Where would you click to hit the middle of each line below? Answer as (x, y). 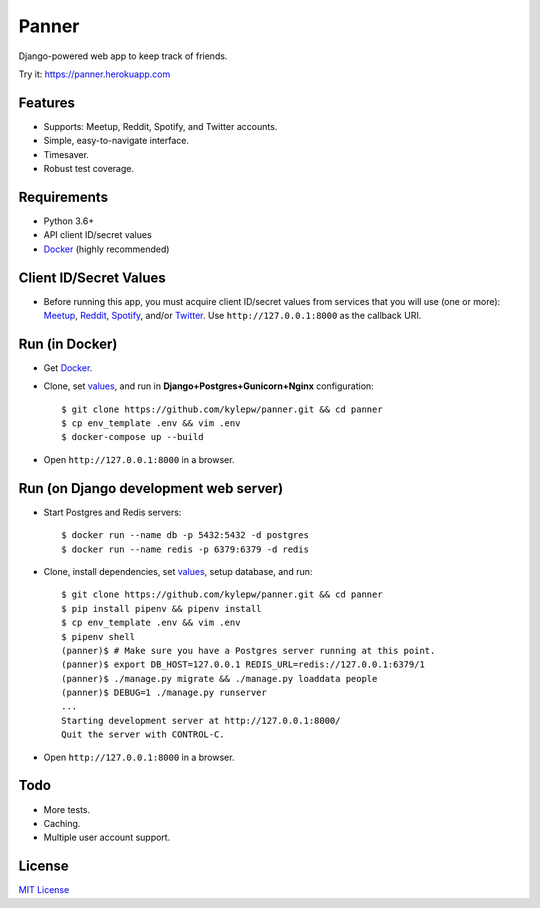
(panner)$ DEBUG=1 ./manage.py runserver (164, 693)
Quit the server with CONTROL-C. (143, 734)
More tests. (67, 809)
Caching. (62, 823)
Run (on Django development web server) (151, 488)
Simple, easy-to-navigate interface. (116, 141)
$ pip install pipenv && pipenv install (161, 608)
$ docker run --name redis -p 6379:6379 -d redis (185, 549)
